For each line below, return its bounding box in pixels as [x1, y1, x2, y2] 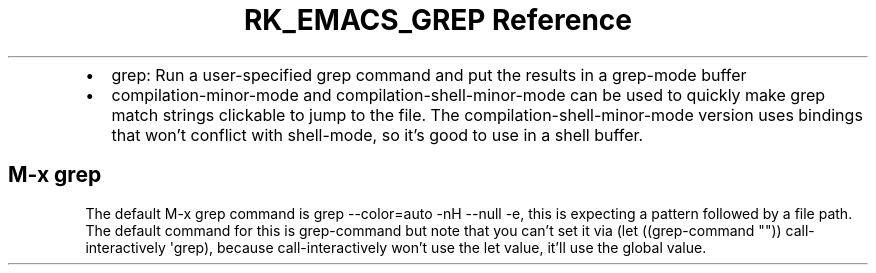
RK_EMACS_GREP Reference [243, 3, 632, 37]
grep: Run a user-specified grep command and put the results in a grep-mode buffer [111, 64, 747, 85]
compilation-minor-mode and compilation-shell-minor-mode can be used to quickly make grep [111, 84, 826, 105]
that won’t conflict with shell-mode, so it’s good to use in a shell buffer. [111, 124, 644, 145]
